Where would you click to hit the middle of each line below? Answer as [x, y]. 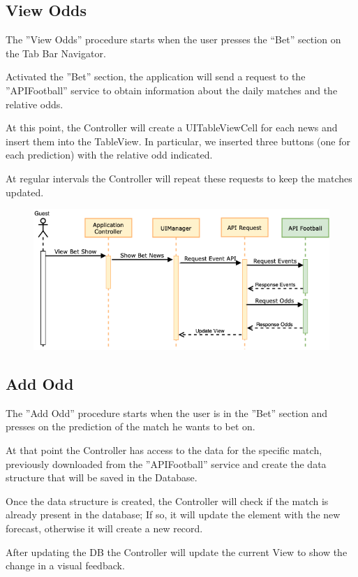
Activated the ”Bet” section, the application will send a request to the [156, 76]
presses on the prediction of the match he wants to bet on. [130, 426]
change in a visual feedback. [65, 565]
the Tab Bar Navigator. [56, 53]
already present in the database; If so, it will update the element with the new [173, 514]
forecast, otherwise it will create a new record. [104, 528]
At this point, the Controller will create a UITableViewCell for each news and [172, 127]
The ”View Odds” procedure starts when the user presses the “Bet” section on [173, 39]
